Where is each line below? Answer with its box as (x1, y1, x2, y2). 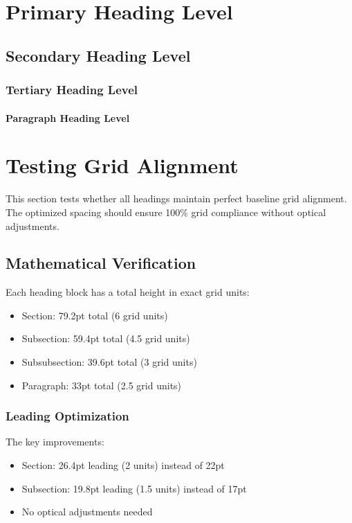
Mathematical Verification (6, 252, 196, 274)
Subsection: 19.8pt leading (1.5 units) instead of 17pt (21, 481, 247, 495)
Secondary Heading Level (6, 44, 191, 66)
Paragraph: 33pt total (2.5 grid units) (21, 378, 182, 392)
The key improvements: (6, 434, 104, 449)
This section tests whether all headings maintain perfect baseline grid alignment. (6, 191, 347, 206)
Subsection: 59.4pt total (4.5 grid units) (21, 331, 190, 346)
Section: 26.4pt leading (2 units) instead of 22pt (21, 458, 225, 472)
